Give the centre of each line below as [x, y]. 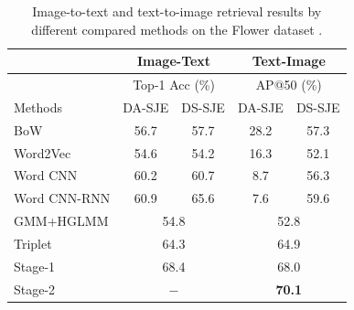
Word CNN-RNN [62, 198]
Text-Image [289, 61]
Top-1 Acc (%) [174, 85]
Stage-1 [35, 266]
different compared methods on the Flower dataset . [177, 29]
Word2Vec [43, 152]
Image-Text [174, 61]
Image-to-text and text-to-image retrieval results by [177, 11]
